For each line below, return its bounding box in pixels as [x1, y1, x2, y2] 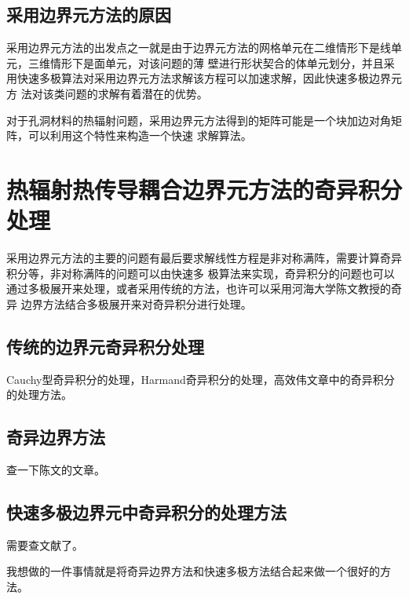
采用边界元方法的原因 [6, 2, 171, 27]
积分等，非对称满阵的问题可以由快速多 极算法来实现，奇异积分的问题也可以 [6, 265, 395, 281]
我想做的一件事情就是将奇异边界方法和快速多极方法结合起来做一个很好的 [6, 563, 380, 579]
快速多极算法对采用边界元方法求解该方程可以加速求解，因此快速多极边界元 [16, 70, 402, 86]
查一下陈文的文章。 [6, 462, 105, 478]
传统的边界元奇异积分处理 [6, 334, 204, 358]
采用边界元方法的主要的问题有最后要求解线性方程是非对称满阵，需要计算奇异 [6, 250, 402, 266]
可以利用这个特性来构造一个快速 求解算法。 [27, 127, 252, 144]
